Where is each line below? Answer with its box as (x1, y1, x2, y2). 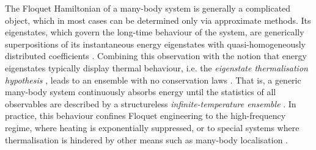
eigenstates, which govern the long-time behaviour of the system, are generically (5, 26, 304, 38)
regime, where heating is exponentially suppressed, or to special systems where (5, 121, 299, 134)
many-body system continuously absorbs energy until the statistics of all (5, 85, 276, 98)
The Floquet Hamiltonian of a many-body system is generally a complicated (5, 2, 291, 14)
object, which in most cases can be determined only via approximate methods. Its (5, 13, 311, 26)
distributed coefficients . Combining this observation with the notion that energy (5, 49, 307, 62)
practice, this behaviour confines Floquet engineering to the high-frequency (5, 109, 286, 122)
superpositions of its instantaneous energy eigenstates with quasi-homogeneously (5, 37, 306, 50)
